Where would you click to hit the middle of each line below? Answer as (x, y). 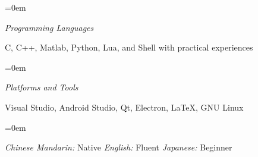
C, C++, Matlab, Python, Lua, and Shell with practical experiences (129, 47)
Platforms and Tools (42, 87)
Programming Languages (49, 27)
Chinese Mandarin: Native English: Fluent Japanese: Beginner (119, 147)
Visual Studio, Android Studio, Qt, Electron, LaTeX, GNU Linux (124, 107)
